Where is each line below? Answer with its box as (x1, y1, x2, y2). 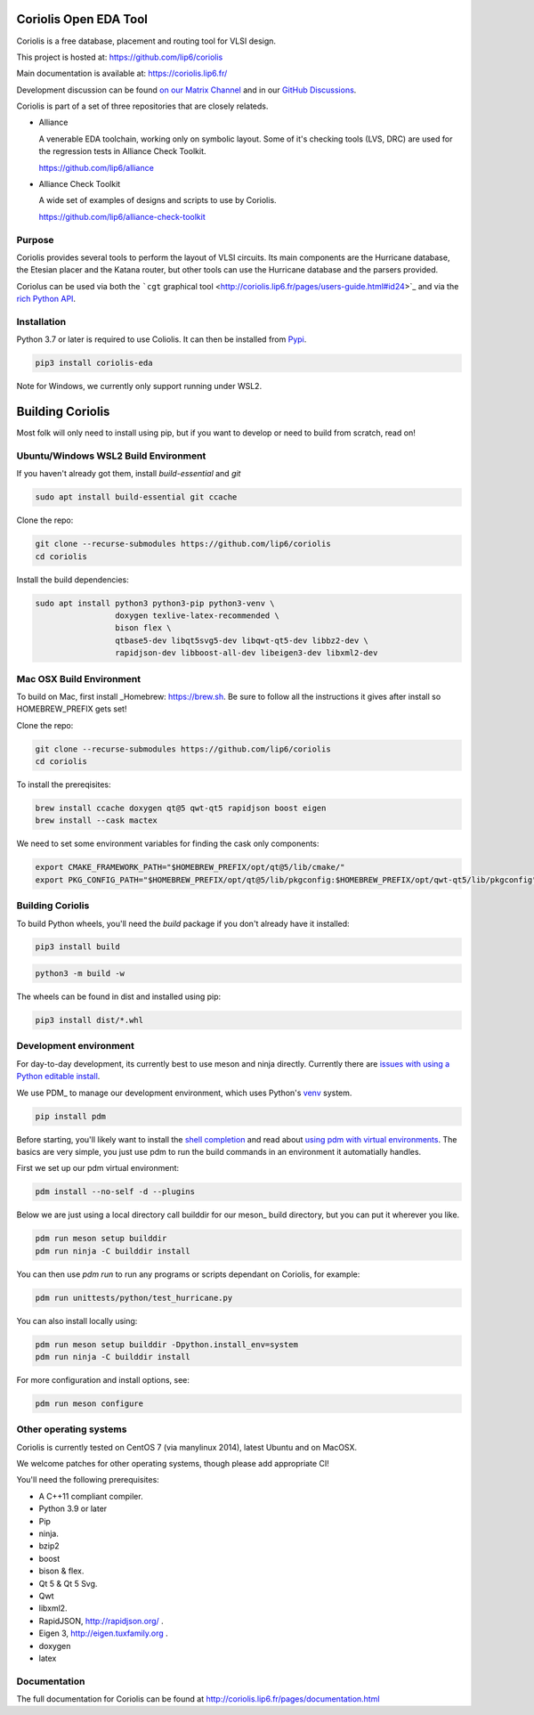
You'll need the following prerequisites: (16, 1475, 159, 1485)
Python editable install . (16, 1071, 101, 1082)
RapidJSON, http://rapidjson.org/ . (38, 1615, 164, 1626)
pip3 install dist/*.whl (35, 1015, 144, 1026)
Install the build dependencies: (16, 574, 129, 585)
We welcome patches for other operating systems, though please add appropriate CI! (16, 1459, 329, 1469)
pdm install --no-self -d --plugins (35, 1187, 196, 1197)
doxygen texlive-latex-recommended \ (114, 610, 279, 621)
